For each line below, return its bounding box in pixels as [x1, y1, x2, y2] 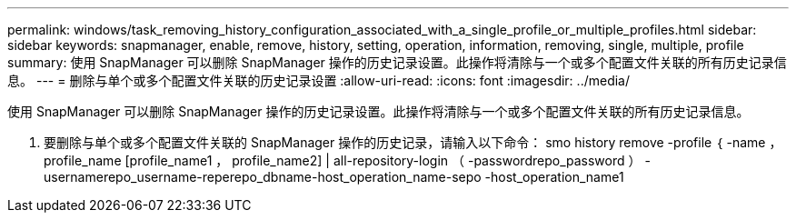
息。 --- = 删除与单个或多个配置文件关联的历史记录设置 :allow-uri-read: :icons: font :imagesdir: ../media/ [7, 73, 631, 88]
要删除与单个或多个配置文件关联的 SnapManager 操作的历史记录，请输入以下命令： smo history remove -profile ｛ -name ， [44, 135, 782, 150]
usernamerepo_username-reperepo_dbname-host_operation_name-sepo [44, 169, 482, 185]
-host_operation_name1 [484, 169, 624, 185]
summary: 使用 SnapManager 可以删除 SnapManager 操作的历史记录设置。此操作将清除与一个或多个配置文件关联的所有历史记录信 [7, 55, 787, 70]
